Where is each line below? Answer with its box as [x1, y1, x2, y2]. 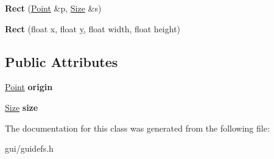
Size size [5, 101, 38, 113]
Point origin [5, 80, 53, 93]
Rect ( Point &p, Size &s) [5, 2, 102, 14]
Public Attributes [5, 52, 118, 71]
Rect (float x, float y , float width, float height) [5, 22, 181, 35]
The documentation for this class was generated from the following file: [5, 121, 270, 134]
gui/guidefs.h [5, 142, 54, 155]
